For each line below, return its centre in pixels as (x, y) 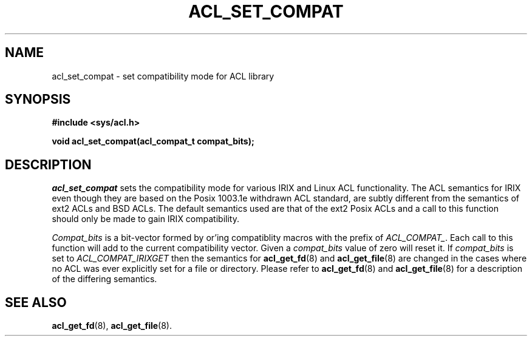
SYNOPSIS (38, 100)
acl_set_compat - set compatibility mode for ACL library (163, 76)
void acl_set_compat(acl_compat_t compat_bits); (153, 141)
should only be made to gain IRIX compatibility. (145, 219)
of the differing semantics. (104, 279)
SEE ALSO (36, 302)
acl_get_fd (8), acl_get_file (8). (112, 326)
